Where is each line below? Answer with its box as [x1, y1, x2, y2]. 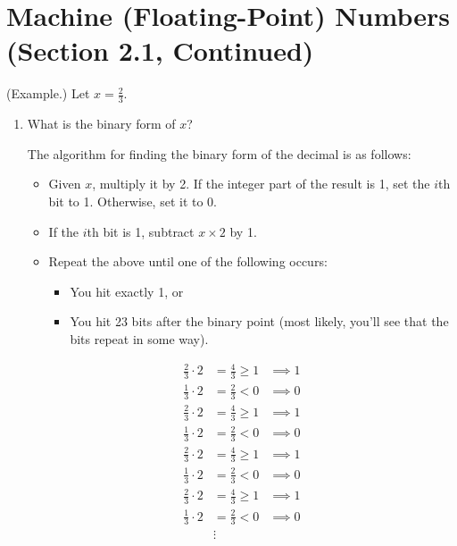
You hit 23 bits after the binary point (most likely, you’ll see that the [70, 312, 449, 331]
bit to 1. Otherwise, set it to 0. [48, 191, 217, 210]
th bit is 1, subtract [87, 222, 195, 240]
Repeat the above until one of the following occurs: [48, 252, 328, 271]
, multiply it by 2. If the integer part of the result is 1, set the [92, 174, 430, 193]
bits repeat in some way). [70, 329, 209, 348]
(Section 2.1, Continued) [6, 32, 314, 69]
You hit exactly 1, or [70, 281, 184, 300]
